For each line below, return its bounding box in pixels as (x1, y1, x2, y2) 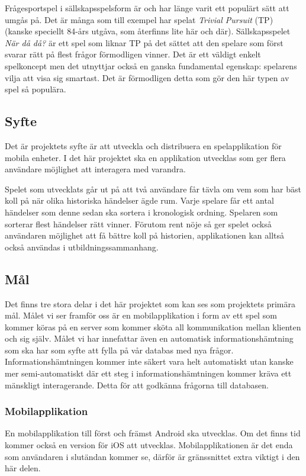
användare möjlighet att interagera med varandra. (5, 163, 186, 175)
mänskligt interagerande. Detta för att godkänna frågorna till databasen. (5, 378, 269, 391)
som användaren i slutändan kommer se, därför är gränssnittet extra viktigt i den (5, 450, 300, 462)
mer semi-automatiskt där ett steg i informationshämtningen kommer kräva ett (5, 367, 292, 379)
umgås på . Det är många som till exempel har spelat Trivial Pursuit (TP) (5, 13, 273, 25)
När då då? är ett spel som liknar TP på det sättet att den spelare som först (5, 36, 284, 49)
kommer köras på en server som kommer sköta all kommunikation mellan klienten (5, 320, 301, 333)
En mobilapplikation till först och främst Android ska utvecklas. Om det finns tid (5, 427, 301, 439)
